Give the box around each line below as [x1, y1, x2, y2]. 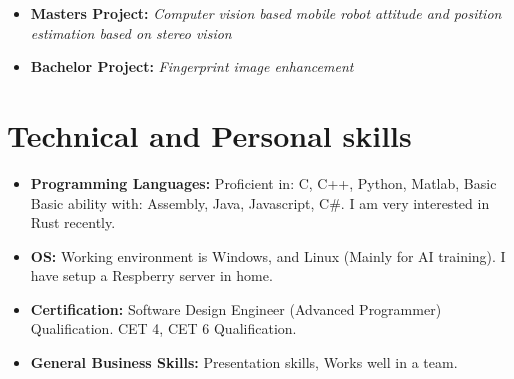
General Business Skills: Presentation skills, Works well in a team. [30, 352, 458, 373]
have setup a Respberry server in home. [30, 265, 273, 286]
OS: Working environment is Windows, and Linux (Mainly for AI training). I [30, 245, 506, 266]
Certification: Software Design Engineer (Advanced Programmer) [30, 298, 442, 319]
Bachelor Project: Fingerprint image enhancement [30, 56, 354, 77]
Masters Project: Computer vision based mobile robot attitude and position [30, 3, 502, 23]
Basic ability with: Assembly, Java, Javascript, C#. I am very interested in [30, 192, 490, 213]
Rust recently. [30, 212, 116, 233]
